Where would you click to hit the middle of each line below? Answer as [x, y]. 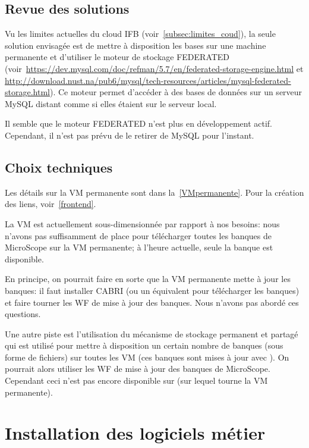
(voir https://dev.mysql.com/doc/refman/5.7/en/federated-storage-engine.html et [154, 68]
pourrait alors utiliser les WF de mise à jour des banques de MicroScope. [138, 369]
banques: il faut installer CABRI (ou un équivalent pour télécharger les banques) [152, 290]
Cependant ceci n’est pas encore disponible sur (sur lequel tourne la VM [136, 380]
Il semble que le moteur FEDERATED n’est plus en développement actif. [139, 123]
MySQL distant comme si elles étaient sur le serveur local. [111, 103]
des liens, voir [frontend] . [51, 204]
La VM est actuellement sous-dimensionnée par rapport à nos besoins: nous [142, 223]
